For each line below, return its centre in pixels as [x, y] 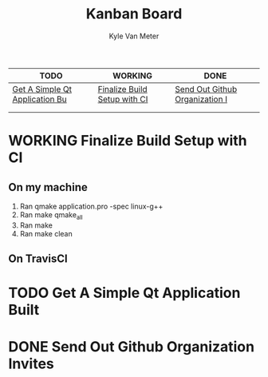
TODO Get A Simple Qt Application [124, 293]
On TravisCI [38, 259]
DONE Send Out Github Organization [132, 346]
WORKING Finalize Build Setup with [128, 141]
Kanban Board [134, 14]
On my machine [48, 187]
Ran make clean [46, 233]
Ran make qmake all [51, 215]
